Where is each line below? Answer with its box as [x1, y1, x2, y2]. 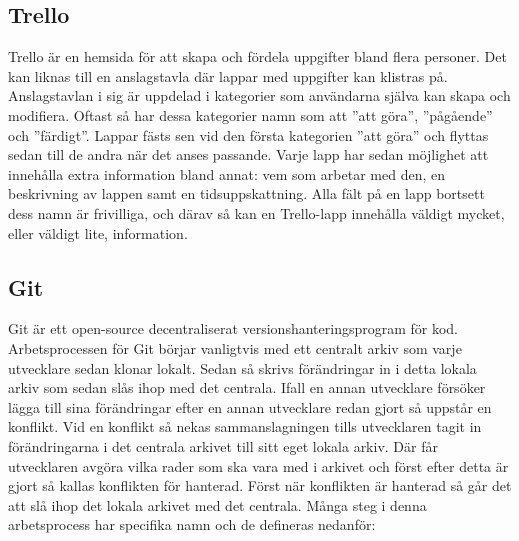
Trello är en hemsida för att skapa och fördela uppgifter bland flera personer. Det [8, 46, 507, 67]
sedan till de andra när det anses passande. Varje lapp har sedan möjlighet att [8, 144, 489, 165]
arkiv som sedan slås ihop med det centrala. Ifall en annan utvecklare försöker [8, 377, 486, 398]
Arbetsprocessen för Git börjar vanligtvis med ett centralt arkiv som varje [8, 337, 462, 358]
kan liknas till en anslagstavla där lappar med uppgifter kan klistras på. [8, 65, 448, 86]
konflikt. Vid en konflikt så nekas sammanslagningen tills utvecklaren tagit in [8, 416, 482, 437]
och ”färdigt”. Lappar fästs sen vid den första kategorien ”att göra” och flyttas [8, 124, 489, 145]
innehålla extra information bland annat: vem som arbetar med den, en [8, 163, 445, 184]
